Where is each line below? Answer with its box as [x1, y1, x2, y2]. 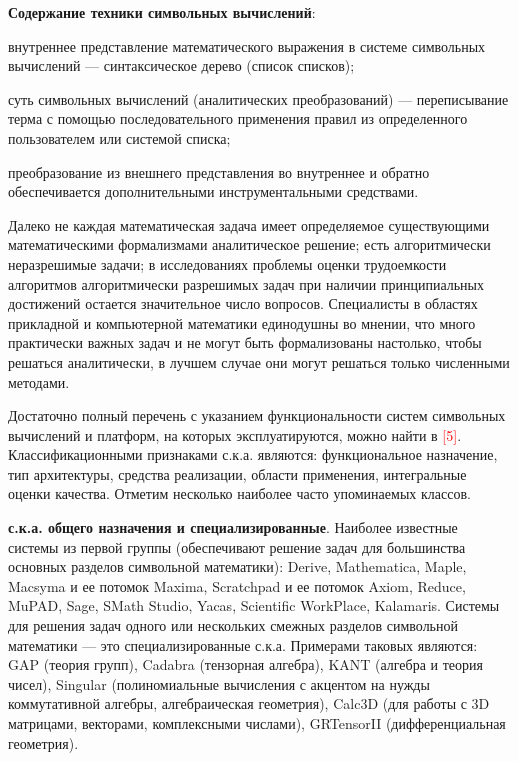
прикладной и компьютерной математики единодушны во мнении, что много [8, 312, 476, 333]
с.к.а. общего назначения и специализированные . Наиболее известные [8, 517, 458, 538]
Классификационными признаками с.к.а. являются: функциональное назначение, [8, 444, 498, 465]
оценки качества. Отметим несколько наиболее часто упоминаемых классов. [8, 483, 471, 504]
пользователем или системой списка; [8, 127, 231, 148]
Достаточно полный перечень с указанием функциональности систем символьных [8, 405, 506, 426]
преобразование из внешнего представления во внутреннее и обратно [8, 161, 430, 182]
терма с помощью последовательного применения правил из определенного [8, 108, 468, 129]
